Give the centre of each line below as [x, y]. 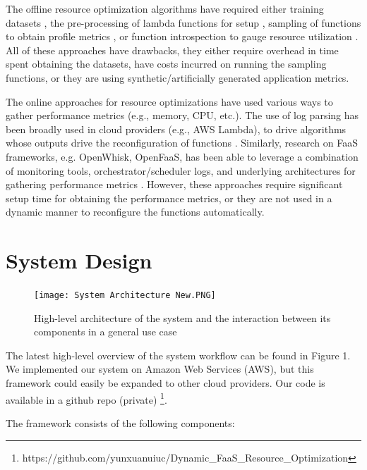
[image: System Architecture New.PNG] [125, 296]
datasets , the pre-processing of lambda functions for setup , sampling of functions [183, 22]
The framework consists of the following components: [120, 422]
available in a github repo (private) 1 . [86, 398]
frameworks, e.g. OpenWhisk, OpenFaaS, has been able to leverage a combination [182, 156]
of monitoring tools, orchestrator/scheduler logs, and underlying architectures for [181, 170]
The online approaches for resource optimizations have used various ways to [169, 101]
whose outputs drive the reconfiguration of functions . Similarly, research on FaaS [182, 143]
